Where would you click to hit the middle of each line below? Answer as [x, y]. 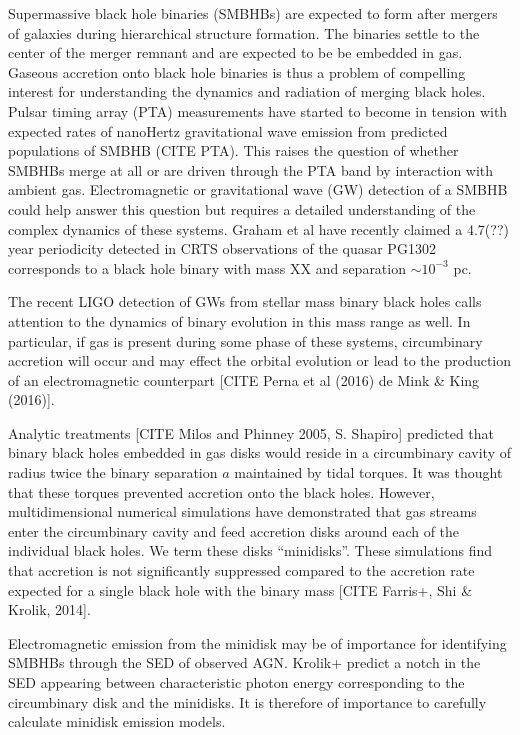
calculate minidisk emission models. [117, 721]
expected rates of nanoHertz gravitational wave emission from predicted [228, 130]
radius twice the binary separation [113, 472]
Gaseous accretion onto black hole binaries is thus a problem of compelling [237, 71]
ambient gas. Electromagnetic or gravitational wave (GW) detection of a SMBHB [258, 189]
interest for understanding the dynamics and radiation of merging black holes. [247, 91]
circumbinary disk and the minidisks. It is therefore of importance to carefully [247, 701]
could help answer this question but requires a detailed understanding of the [242, 208]
